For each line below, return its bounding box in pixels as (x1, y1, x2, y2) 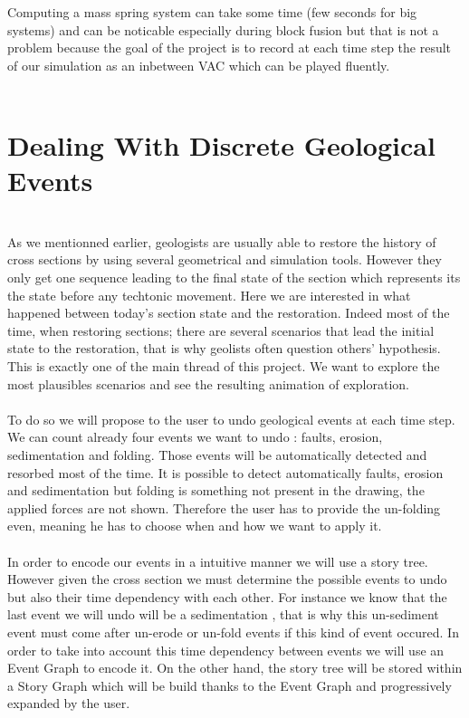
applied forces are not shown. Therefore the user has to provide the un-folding (7, 498, 441, 517)
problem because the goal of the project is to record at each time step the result (7, 38, 452, 57)
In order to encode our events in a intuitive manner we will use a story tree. (7, 551, 428, 570)
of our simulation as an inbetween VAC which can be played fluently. (7, 55, 390, 74)
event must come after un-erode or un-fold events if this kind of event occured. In (7, 622, 459, 641)
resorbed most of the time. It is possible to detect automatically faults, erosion (7, 463, 444, 482)
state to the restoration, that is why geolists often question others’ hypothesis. (7, 339, 441, 358)
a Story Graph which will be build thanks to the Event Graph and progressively (7, 675, 452, 694)
